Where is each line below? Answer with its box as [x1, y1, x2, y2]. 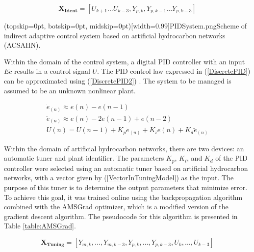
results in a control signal [14, 66, 90, 76]
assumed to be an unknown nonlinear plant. [4, 85, 136, 95]
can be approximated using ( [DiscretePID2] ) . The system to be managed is [4, 75, 231, 85]
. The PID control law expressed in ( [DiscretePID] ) [97, 66, 251, 76]
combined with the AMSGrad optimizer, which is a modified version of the [4, 201, 229, 212]
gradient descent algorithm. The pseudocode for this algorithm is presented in [4, 211, 238, 221]
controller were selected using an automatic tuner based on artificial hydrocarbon [4, 163, 248, 173]
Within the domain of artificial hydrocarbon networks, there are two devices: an [4, 143, 244, 153]
